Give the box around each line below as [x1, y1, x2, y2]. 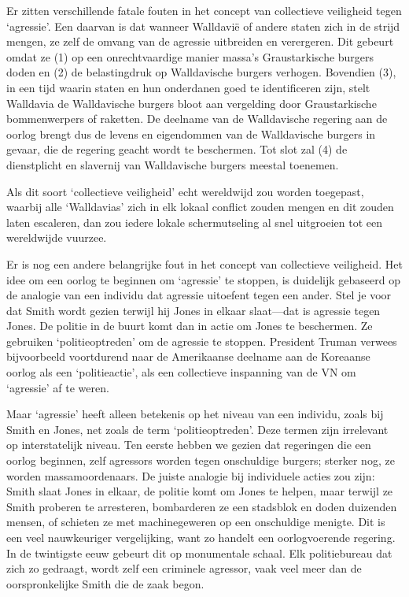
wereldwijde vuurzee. [6, 229, 107, 246]
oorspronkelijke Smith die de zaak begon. [6, 575, 204, 591]
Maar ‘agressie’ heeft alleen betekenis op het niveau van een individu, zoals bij [6, 406, 384, 422]
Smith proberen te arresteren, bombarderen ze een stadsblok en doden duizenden [6, 498, 397, 514]
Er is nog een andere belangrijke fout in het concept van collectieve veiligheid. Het [6, 255, 403, 272]
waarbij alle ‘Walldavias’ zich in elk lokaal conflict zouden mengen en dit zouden [6, 198, 394, 215]
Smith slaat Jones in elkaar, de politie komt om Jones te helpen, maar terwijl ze [6, 483, 393, 499]
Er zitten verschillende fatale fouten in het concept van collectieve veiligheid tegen [6, 2, 402, 18]
